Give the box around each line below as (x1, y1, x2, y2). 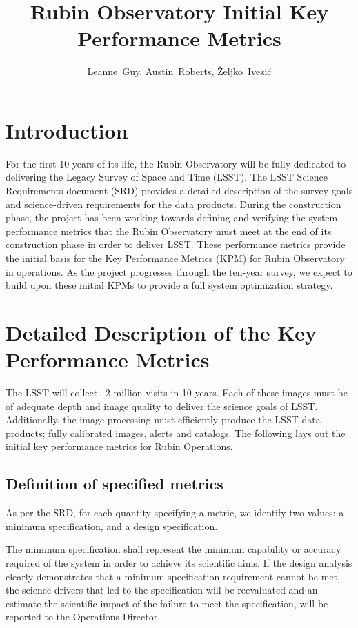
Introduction (6, 116, 128, 144)
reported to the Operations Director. (6, 609, 161, 624)
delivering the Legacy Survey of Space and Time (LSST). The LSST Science (6, 170, 328, 184)
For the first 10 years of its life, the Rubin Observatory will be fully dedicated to (6, 156, 346, 170)
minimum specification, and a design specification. (6, 518, 218, 533)
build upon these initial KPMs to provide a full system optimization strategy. (6, 278, 333, 292)
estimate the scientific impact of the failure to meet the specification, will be (6, 596, 328, 610)
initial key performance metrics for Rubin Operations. (6, 439, 233, 454)
